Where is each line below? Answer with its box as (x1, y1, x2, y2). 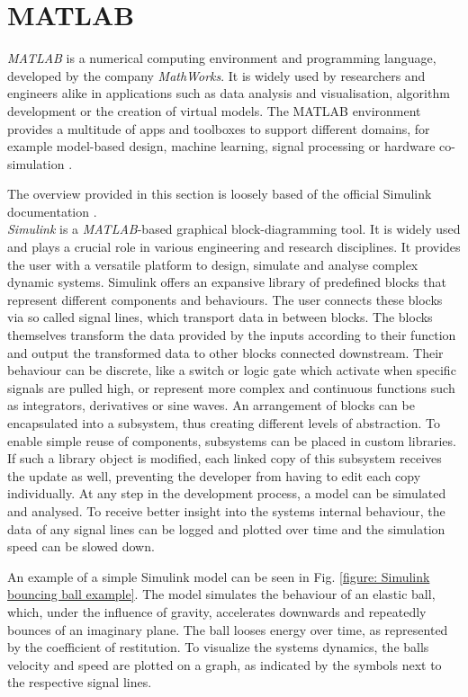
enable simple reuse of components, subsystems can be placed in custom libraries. (7, 431, 456, 450)
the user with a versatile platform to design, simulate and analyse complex (7, 255, 418, 273)
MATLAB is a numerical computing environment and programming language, (7, 49, 436, 67)
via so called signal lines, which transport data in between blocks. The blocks (7, 308, 433, 326)
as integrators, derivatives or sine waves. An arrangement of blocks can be (7, 396, 415, 415)
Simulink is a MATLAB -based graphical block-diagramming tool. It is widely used (7, 219, 461, 238)
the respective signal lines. (7, 673, 152, 692)
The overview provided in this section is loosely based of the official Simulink (7, 184, 432, 203)
